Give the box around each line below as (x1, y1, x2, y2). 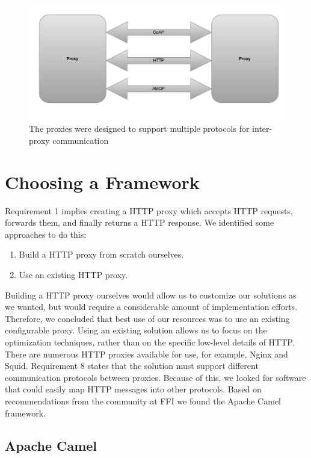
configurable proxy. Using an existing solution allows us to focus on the (5, 324, 267, 336)
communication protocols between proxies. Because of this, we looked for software (5, 371, 306, 383)
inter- (252, 122, 273, 135)
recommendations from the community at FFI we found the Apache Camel (5, 394, 282, 407)
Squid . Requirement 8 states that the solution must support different (5, 359, 259, 372)
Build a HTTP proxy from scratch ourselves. (19, 248, 184, 261)
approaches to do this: (5, 227, 87, 240)
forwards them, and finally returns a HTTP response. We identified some (5, 216, 274, 229)
